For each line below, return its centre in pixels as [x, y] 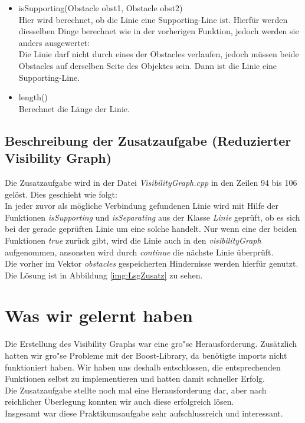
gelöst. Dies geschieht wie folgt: [61, 194]
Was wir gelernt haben [99, 315]
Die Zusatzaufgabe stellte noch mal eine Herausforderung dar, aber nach [136, 390]
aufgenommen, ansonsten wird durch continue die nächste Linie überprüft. [139, 252]
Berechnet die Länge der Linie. [74, 108]
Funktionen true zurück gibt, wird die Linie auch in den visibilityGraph [133, 240]
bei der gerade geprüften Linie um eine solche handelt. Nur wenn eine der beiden [151, 229]
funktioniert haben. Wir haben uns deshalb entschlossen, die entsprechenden [143, 367]
